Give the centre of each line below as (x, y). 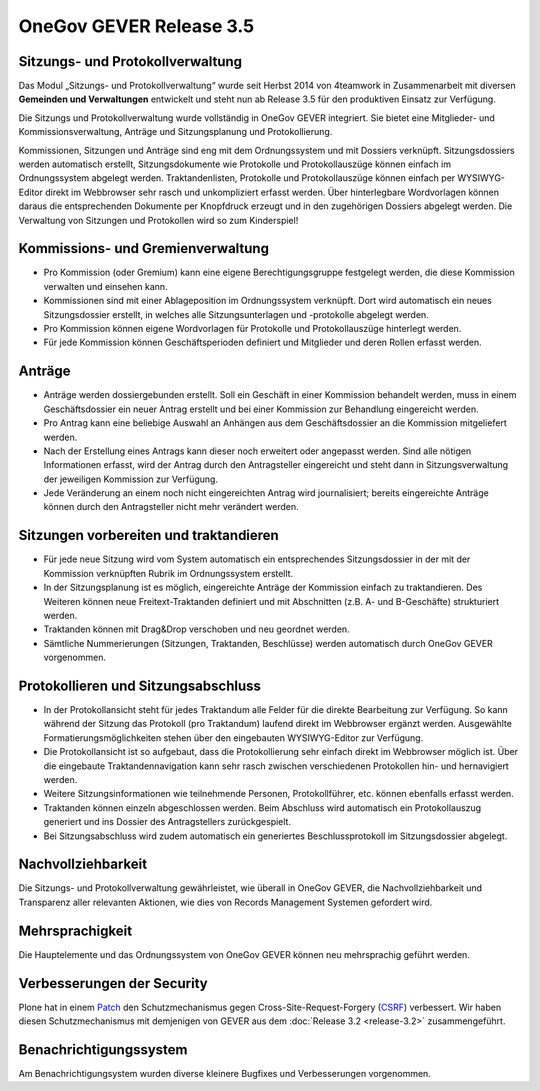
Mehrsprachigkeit (75, 930)
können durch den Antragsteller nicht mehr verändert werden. (171, 507)
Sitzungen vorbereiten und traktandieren (148, 535)
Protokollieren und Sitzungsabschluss (140, 685)
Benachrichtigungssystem (103, 1049)
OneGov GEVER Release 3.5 (136, 26)
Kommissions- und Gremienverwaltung (144, 248)
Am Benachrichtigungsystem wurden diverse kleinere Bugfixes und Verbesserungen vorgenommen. (225, 1073)
